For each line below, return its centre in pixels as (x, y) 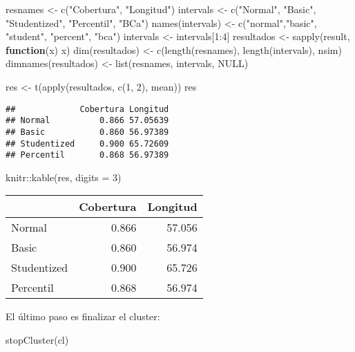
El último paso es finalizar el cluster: (83, 316)
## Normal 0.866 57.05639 (87, 121)
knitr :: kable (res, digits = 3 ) (64, 177)
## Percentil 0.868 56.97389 (87, 155)
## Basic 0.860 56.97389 (87, 132)
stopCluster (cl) (37, 340)
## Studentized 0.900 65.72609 (87, 143)
